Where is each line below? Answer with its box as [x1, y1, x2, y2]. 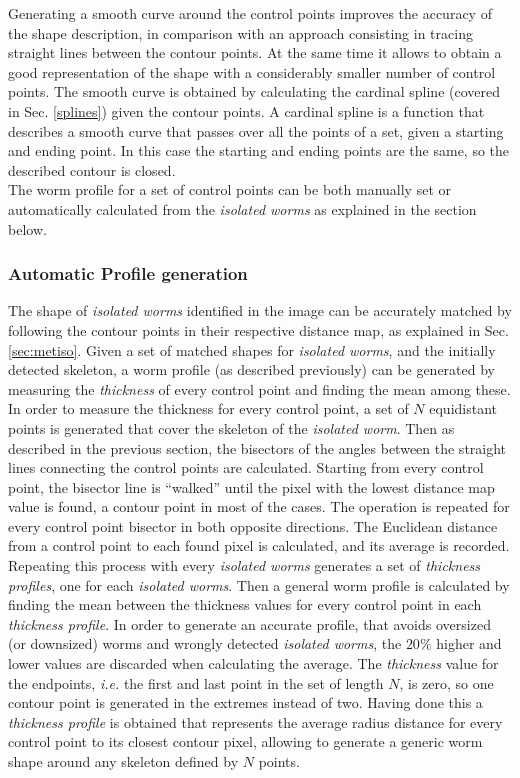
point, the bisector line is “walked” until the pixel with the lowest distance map [8, 476, 495, 497]
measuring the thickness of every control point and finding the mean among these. [8, 378, 511, 399]
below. [8, 218, 47, 239]
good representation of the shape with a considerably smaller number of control [8, 61, 496, 82]
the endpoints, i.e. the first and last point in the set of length [8, 672, 384, 693]
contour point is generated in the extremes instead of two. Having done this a [8, 692, 483, 713]
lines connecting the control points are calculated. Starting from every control [8, 457, 484, 478]
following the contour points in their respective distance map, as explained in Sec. [8, 319, 509, 340]
